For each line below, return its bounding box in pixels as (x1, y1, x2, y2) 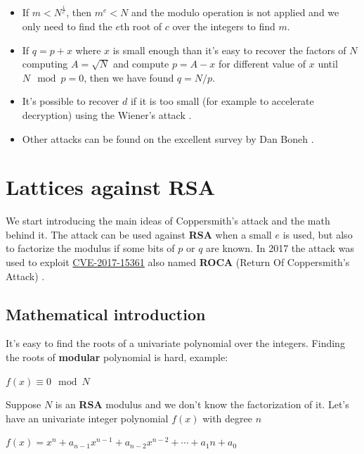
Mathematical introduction (6, 303, 206, 324)
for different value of (218, 56, 306, 71)
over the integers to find (172, 18, 275, 33)
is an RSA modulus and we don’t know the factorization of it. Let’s (55, 397, 349, 412)
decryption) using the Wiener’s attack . (22, 107, 192, 122)
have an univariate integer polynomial (6, 410, 169, 425)
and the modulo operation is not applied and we (131, 5, 339, 20)
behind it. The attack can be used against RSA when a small (6, 227, 272, 241)
